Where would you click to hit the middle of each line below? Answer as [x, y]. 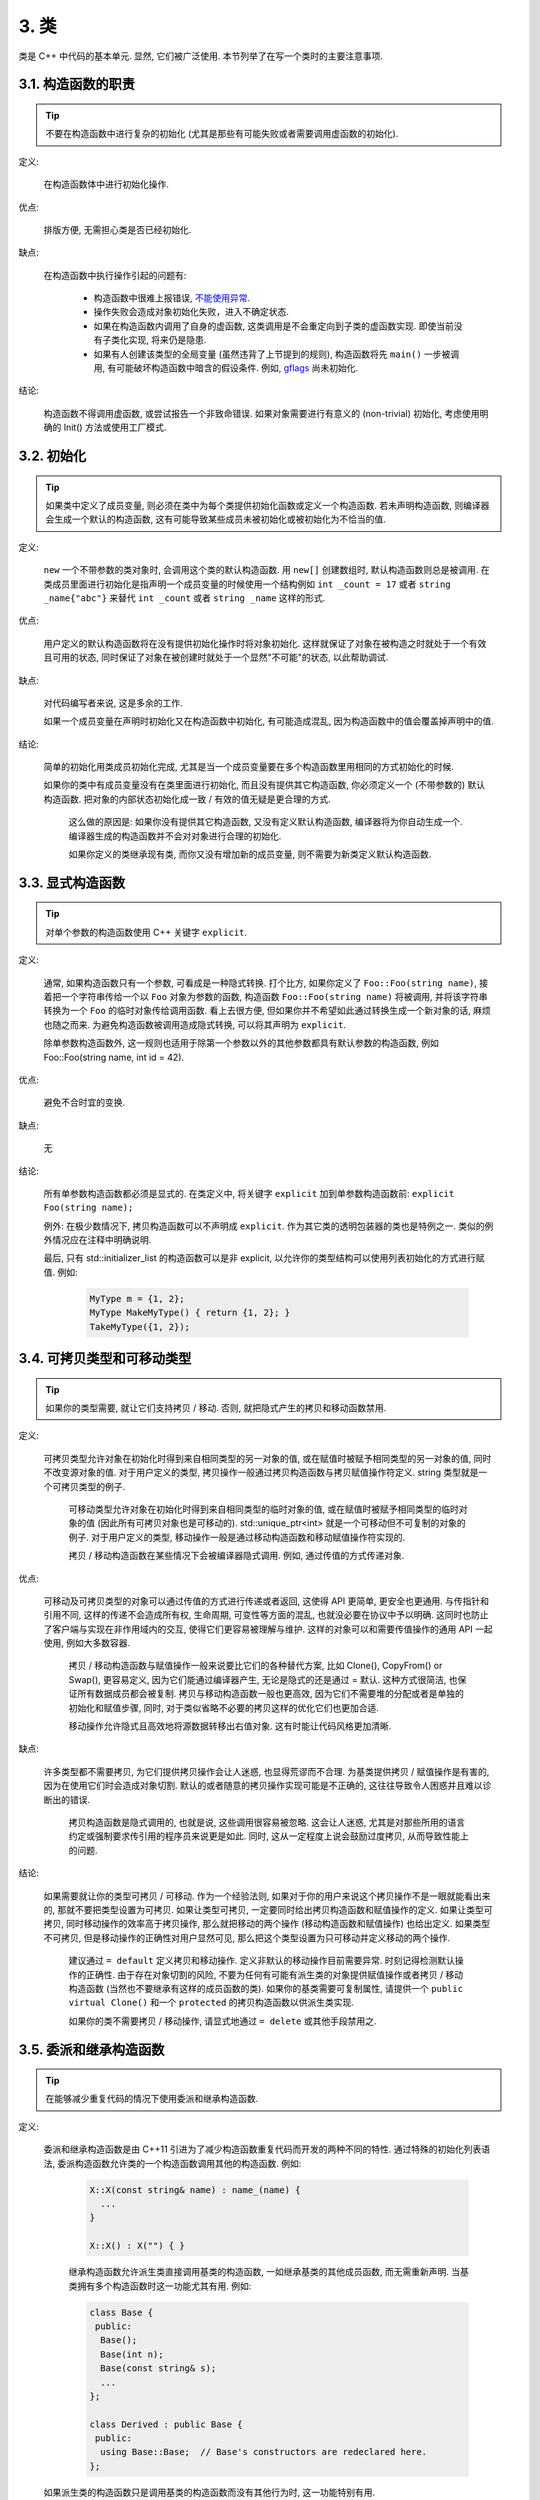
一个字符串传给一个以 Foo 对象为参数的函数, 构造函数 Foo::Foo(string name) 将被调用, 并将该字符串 [274, 996]
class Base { [121, 2312]
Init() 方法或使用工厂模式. [115, 427]
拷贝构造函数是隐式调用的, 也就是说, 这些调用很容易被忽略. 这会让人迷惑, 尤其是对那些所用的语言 [266, 1822]
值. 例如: [61, 1272]
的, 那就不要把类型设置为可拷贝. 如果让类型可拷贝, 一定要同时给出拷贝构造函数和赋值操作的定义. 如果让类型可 [268, 1909]
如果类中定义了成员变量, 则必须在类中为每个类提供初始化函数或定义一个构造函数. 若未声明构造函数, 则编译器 [267, 505]
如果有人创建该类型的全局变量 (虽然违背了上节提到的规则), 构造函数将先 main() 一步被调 [276, 354]
